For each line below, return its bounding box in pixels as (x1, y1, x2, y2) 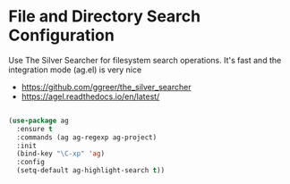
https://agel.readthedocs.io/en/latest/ (21, 91, 160, 102)
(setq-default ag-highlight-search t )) (16, 166, 166, 175)
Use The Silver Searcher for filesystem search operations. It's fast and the (8, 54, 282, 65)
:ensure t (16, 124, 53, 133)
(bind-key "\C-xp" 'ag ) (16, 149, 105, 158)
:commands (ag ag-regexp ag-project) (16, 132, 158, 142)
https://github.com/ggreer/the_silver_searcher (21, 81, 192, 92)
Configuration (8, 25, 115, 46)
